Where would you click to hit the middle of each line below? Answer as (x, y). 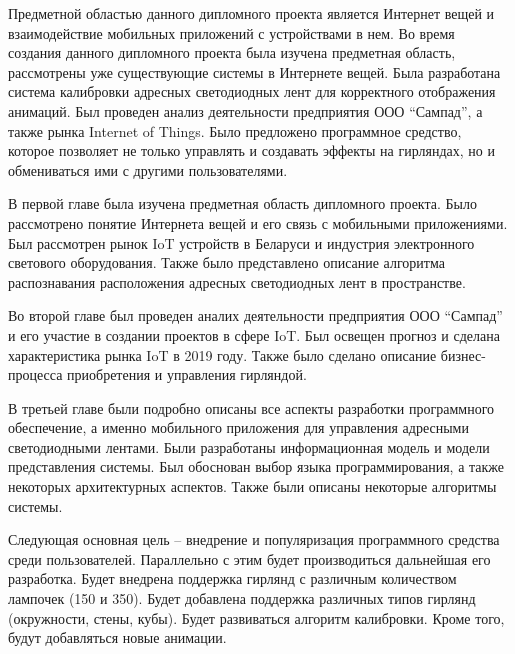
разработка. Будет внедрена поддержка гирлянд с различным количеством (232, 578)
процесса (35, 374)
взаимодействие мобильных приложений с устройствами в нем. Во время (231, 32)
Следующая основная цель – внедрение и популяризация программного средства (254, 539)
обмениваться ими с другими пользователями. (148, 169)
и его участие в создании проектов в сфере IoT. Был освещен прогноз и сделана (254, 334)
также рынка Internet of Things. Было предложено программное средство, (235, 130)
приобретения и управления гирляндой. (187, 374)
